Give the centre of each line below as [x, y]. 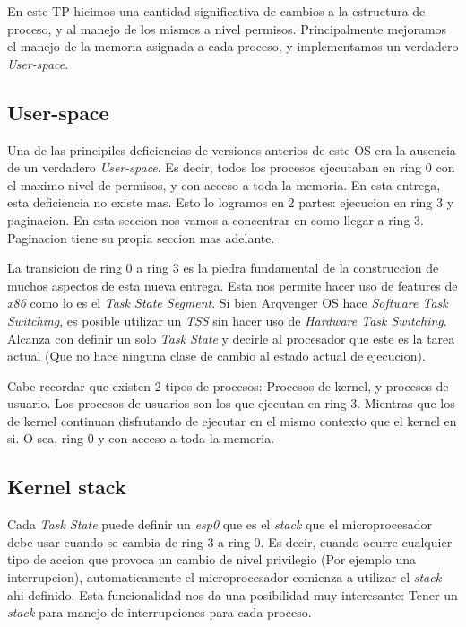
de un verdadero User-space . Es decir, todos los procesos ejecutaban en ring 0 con [231, 167]
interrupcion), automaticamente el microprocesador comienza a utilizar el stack [224, 577]
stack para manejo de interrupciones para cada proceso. [160, 612]
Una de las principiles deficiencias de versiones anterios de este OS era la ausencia [232, 149]
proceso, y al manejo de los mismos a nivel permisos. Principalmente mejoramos [227, 28]
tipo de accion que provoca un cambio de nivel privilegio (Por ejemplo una [212, 559]
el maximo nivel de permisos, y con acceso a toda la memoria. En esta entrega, [224, 184]
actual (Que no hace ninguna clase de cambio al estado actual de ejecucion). [216, 356]
